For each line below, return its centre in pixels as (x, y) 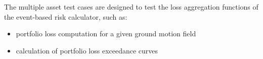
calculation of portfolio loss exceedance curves (87, 50)
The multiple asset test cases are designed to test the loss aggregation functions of (131, 7)
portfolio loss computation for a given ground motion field (106, 34)
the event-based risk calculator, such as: (66, 16)
